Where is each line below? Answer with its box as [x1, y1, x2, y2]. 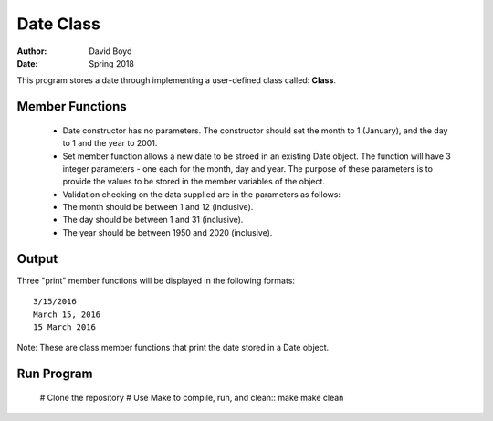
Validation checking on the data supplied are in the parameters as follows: [62, 188, 341, 200]
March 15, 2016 [33, 309, 101, 320]
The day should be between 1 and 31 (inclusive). [62, 215, 244, 226]
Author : [16, 46, 47, 57]
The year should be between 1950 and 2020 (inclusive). [62, 226, 273, 237]
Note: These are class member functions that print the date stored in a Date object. [16, 342, 330, 353]
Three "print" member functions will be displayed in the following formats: [16, 275, 296, 286]
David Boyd [89, 46, 132, 57]
